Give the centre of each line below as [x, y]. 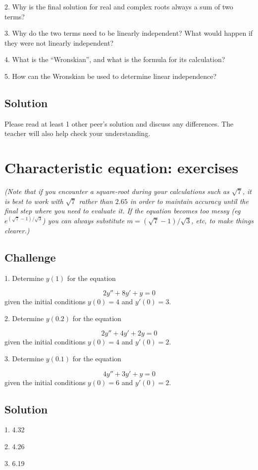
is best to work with [34, 201]
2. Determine [24, 318]
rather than [96, 201]
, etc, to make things [222, 220]
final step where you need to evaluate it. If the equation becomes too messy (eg [123, 211]
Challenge [30, 257]
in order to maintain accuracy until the [189, 201]
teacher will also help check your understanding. [77, 133]
